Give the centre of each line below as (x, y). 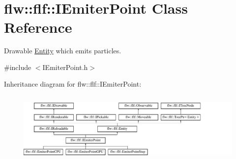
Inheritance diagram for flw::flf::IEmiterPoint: (73, 83)
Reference (38, 27)
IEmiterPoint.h (65, 67)
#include (18, 67)
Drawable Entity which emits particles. (63, 51)
